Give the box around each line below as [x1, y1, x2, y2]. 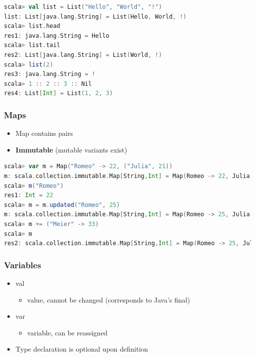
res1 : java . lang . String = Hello [4, 32, 109, 39]
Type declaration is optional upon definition [15, 344, 148, 354]
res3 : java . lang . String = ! [4, 71, 96, 78]
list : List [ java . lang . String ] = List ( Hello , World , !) [4, 13, 187, 20]
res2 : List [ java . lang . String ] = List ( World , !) [4, 51, 162, 58]
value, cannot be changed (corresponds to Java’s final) [27, 294, 190, 305]
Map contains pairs [15, 128, 73, 138]
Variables [4, 258, 41, 271]
